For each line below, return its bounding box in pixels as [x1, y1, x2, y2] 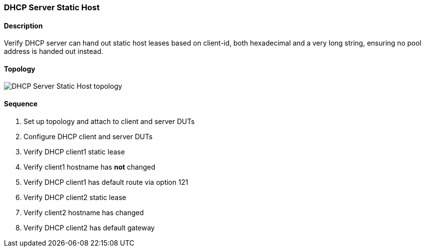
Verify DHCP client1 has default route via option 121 [24, 177, 189, 186]
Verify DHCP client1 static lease [24, 147, 125, 156]
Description [4, 21, 43, 30]
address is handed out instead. [4, 47, 103, 56]
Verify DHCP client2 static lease [24, 193, 126, 201]
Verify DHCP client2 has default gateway [24, 223, 155, 232]
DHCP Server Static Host [4, 2, 100, 12]
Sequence [4, 100, 38, 108]
